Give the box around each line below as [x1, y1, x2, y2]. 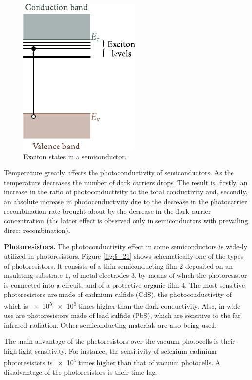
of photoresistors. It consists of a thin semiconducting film [4, 260, 177, 271]
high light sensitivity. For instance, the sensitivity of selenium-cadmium [4, 345, 217, 356]
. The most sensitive [185, 279, 245, 290]
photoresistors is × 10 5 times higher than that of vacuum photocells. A [4, 356, 221, 367]
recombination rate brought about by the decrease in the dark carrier [4, 206, 211, 216]
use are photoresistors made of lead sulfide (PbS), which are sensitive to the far [4, 310, 241, 320]
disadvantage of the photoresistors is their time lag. [4, 366, 157, 377]
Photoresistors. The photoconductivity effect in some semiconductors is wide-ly [4, 241, 248, 252]
